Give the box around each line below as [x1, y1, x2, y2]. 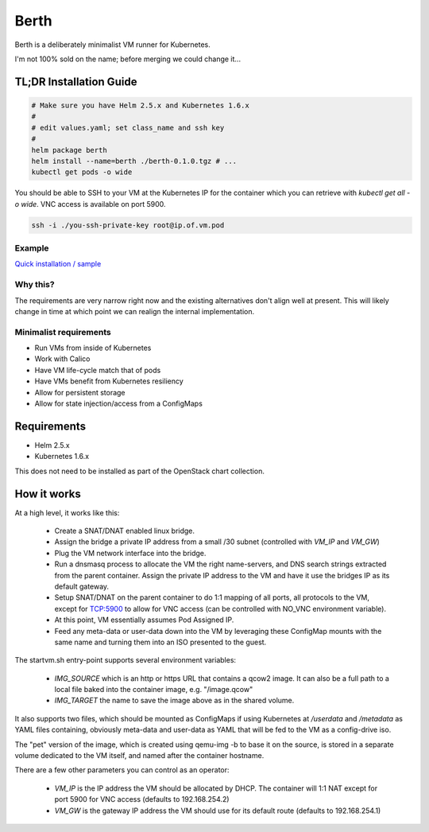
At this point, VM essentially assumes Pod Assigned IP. [54, 615, 234, 624]
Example [14, 243, 49, 254]
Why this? [14, 279, 55, 290]
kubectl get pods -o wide [31, 168, 133, 177]
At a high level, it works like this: [14, 507, 120, 517]
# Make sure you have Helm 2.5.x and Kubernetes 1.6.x [31, 100, 249, 110]
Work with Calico [34, 354, 91, 364]
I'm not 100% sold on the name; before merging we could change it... [14, 54, 242, 64]
